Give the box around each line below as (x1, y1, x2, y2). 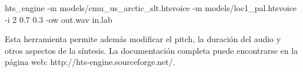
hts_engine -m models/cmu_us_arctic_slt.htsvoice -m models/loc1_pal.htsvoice (5, 2, 297, 13)
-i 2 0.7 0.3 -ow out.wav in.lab (5, 13, 112, 25)
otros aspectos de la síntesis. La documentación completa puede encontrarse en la (5, 44, 298, 56)
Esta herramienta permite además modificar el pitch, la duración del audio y (5, 33, 281, 45)
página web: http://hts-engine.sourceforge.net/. (5, 56, 175, 68)
